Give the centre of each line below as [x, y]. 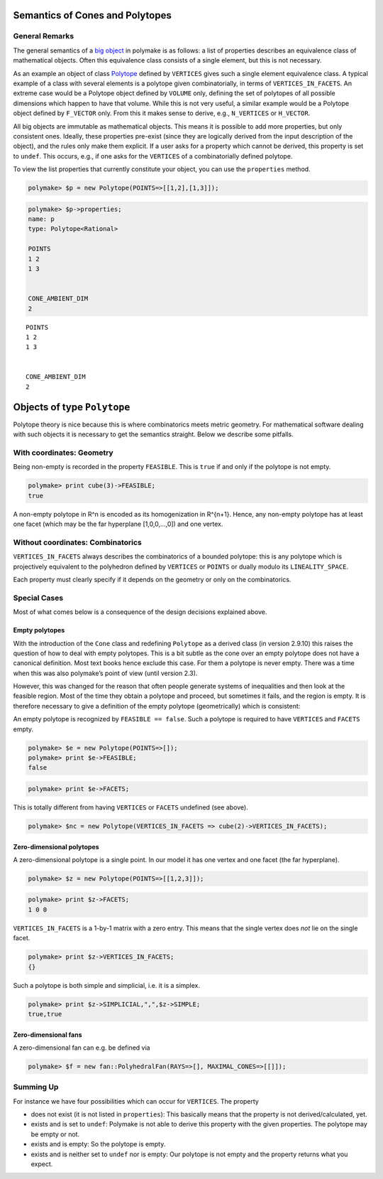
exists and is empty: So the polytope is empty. [98, 1144]
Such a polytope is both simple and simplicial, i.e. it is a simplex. [107, 985]
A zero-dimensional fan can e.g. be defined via [82, 1048]
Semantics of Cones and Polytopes [92, 15]
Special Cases [38, 598]
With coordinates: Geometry [63, 453]
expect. [42, 1164]
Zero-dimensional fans [48, 1035]
